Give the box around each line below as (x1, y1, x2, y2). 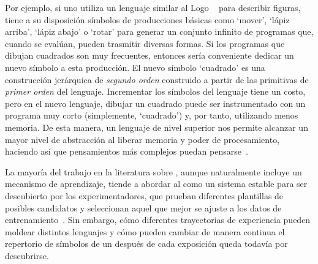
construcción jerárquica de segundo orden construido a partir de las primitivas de (5, 73, 309, 86)
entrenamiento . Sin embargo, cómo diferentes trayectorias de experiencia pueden (5, 213, 311, 226)
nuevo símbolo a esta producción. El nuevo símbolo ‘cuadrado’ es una (5, 61, 265, 73)
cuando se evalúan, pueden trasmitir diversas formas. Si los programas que (5, 37, 285, 50)
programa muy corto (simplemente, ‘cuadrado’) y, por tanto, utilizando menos (5, 109, 298, 122)
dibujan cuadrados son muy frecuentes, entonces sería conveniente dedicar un (5, 49, 294, 62)
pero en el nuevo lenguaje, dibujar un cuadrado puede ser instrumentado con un (5, 97, 306, 109)
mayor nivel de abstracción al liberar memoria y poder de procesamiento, (5, 133, 280, 145)
